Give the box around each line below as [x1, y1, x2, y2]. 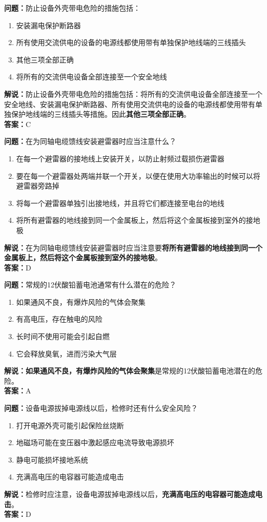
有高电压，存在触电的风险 [16, 314, 102, 324]
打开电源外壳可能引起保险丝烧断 [16, 420, 124, 430]
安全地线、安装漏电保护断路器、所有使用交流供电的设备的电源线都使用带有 [4, 98, 255, 109]
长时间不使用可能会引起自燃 [16, 331, 110, 342]
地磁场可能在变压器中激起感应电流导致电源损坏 [16, 437, 174, 448]
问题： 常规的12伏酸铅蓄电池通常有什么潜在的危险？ [4, 279, 176, 290]
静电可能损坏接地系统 [16, 454, 88, 465]
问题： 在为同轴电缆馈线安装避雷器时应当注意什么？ [4, 136, 176, 147]
